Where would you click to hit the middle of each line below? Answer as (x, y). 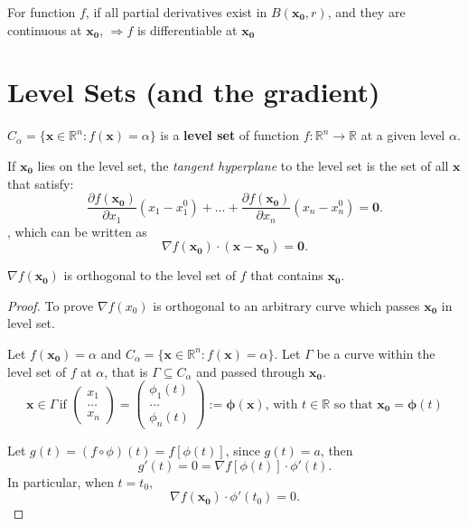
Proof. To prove (51, 305)
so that (353, 404)
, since (243, 450)
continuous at (45, 29)
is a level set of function (229, 135)
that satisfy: (41, 183)
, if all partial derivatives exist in (176, 12)
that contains (287, 275)
